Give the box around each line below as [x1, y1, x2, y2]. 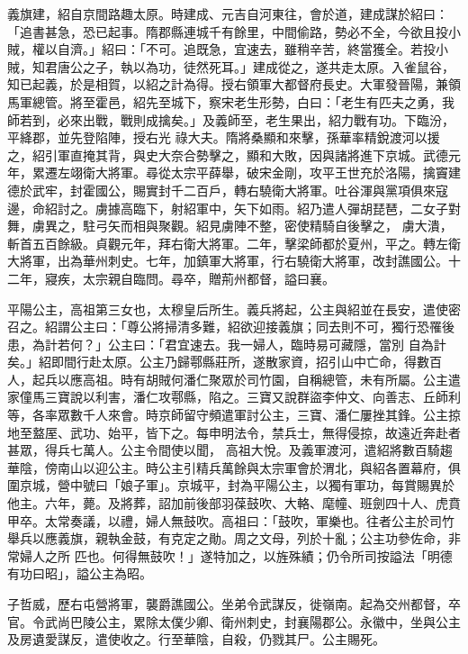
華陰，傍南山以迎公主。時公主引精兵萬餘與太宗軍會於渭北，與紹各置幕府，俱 [7, 458, 461, 477]
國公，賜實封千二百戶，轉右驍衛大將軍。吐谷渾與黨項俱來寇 [94, 180, 448, 199]
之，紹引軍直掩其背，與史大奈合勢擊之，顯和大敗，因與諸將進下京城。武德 [7, 145, 448, 164]
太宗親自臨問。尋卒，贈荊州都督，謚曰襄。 [82, 268, 335, 287]
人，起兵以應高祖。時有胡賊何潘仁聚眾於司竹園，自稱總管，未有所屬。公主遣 [7, 369, 461, 388]
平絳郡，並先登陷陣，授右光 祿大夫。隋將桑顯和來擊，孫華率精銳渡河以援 [7, 128, 440, 147]
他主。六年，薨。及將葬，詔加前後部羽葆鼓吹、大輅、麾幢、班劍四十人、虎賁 [7, 494, 461, 513]
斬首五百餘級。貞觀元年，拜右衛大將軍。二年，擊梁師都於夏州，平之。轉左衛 [7, 233, 461, 252]
